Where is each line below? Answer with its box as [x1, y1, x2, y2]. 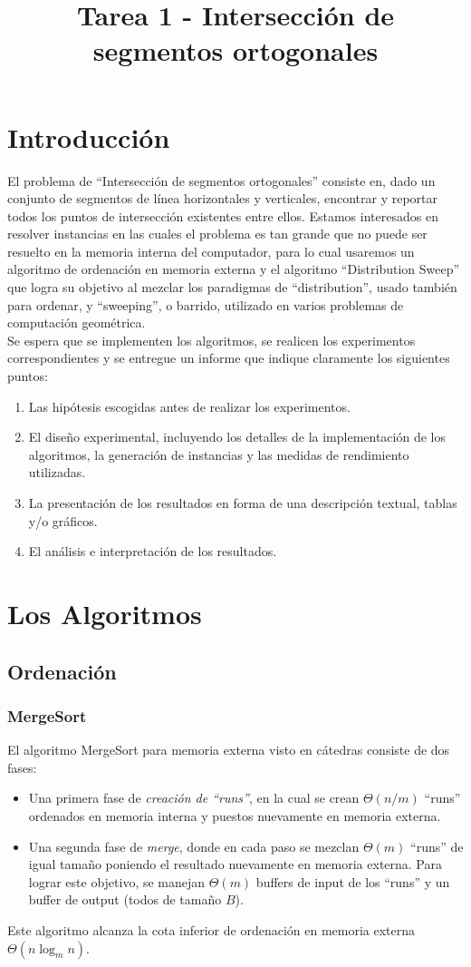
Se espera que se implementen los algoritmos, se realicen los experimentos [7, 330, 416, 349]
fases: [7, 757, 37, 777]
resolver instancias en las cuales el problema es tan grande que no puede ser [7, 224, 428, 243]
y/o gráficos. [28, 511, 98, 530]
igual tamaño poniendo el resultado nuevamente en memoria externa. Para [28, 855, 442, 874]
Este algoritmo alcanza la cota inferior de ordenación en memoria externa [7, 920, 416, 939]
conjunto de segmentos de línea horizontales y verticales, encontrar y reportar [7, 189, 438, 208]
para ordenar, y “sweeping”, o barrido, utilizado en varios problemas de [7, 295, 404, 314]
